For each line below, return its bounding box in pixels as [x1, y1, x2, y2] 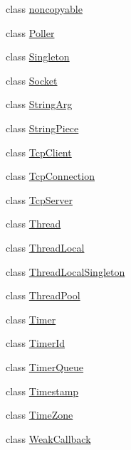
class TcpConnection [6, 168, 95, 183]
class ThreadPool [6, 288, 80, 303]
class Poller [6, 25, 55, 40]
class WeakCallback [6, 431, 91, 446]
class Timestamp [6, 383, 79, 398]
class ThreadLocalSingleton [6, 264, 125, 279]
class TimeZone [6, 407, 73, 422]
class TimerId [6, 336, 65, 350]
